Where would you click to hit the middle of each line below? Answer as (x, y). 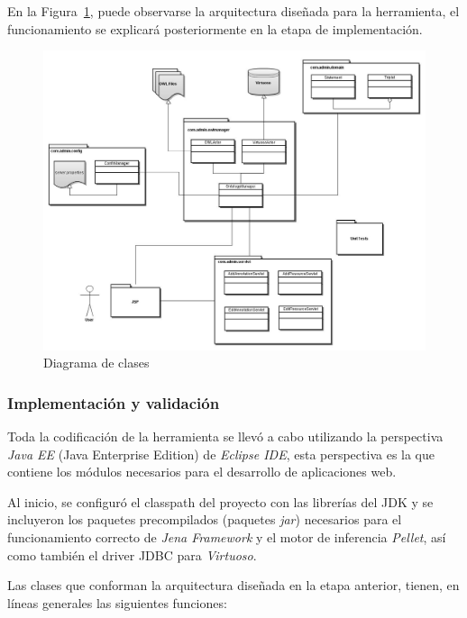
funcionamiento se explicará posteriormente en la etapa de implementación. (215, 28)
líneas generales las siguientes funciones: (117, 602)
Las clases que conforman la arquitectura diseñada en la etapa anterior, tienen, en (233, 585)
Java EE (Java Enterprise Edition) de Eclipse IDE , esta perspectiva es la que (221, 454)
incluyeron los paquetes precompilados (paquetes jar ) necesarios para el (205, 519)
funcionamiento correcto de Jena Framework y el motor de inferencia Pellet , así (227, 537)
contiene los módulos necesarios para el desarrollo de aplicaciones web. (202, 472)
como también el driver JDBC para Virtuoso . (132, 554)
